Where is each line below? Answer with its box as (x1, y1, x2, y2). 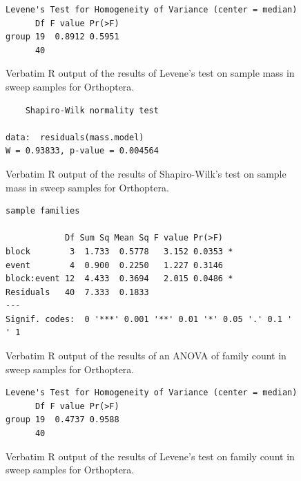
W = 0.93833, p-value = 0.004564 (6, 146, 159, 156)
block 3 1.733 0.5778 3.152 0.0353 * (6, 246, 233, 256)
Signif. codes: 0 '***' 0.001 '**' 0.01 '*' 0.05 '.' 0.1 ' (6, 314, 293, 324)
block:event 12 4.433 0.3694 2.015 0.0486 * (6, 274, 233, 284)
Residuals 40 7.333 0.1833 (6, 287, 149, 297)
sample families (6, 206, 80, 216)
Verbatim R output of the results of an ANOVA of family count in (6, 348, 287, 363)
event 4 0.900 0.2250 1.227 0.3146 (6, 260, 223, 270)
